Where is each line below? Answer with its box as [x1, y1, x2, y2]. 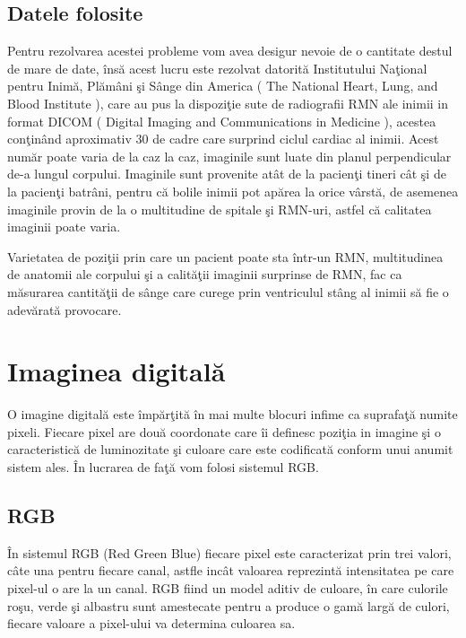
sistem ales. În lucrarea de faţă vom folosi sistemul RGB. [7, 458, 319, 476]
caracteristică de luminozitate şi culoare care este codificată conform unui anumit [7, 440, 453, 459]
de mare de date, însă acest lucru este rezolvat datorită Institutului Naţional [7, 58, 427, 77]
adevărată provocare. [7, 300, 122, 319]
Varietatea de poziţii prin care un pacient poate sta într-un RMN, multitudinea [7, 247, 444, 266]
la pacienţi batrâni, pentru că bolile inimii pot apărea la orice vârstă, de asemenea [7, 181, 459, 200]
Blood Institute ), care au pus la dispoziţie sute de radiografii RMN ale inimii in [7, 93, 449, 112]
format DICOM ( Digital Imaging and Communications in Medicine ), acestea [7, 111, 436, 130]
